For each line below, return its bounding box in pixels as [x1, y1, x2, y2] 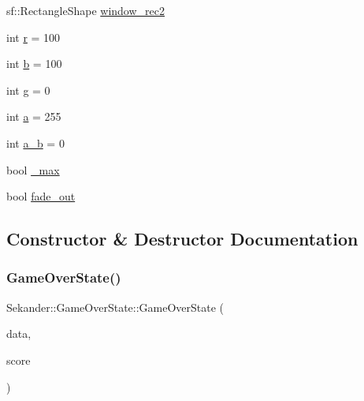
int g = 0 [6, 81, 50, 98]
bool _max [6, 161, 60, 178]
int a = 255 [6, 108, 61, 125]
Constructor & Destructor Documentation [6, 227, 358, 251]
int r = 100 [6, 28, 61, 45]
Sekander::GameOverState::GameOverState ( [6, 298, 225, 315]
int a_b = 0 [6, 134, 65, 151]
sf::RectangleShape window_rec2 [6, 2, 165, 18]
